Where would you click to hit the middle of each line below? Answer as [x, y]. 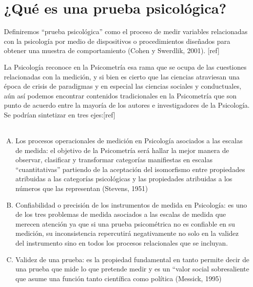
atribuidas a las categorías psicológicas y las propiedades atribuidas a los [124, 179]
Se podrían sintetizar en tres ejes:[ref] [60, 114]
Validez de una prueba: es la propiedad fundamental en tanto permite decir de [132, 259]
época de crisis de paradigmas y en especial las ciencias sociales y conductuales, [123, 86]
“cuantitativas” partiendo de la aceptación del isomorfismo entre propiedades [130, 169]
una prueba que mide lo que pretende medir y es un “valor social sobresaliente [132, 269]
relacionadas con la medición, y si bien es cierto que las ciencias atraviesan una [122, 76]
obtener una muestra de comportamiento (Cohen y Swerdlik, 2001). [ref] [112, 50]
